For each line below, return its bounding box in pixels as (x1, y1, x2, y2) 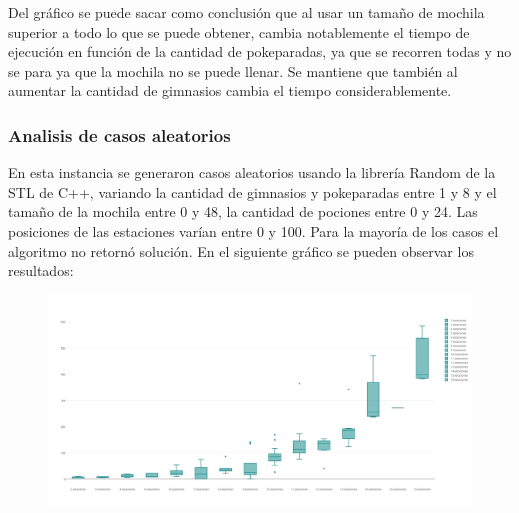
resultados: (8, 260, 74, 281)
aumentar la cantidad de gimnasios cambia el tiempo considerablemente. (8, 80, 452, 101)
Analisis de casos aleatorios (8, 122, 231, 147)
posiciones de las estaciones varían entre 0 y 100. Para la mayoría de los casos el (8, 220, 499, 241)
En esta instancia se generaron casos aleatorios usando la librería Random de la (8, 162, 496, 183)
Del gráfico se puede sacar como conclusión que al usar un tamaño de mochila (8, 2, 485, 22)
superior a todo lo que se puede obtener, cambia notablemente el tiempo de (8, 21, 470, 42)
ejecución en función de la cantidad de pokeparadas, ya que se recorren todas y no (8, 41, 512, 62)
